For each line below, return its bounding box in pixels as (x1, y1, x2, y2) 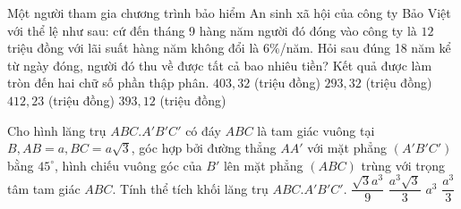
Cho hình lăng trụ (7, 121, 107, 139)
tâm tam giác (7, 179, 81, 197)
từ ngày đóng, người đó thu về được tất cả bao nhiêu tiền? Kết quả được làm (7, 55, 432, 74)
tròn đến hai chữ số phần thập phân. (7, 73, 209, 92)
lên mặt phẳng (223, 155, 303, 174)
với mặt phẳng (307, 138, 387, 157)
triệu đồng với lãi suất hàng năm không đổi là (7, 38, 260, 57)
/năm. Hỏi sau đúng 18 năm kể (279, 38, 451, 57)
